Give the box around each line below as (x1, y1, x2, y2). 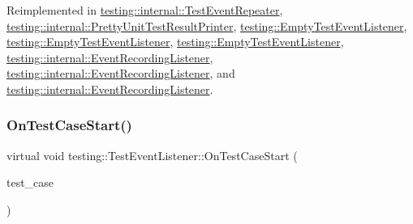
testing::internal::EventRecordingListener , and (6, 65, 235, 82)
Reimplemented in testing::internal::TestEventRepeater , (6, 2, 283, 18)
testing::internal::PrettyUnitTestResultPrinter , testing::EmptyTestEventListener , (6, 17, 407, 34)
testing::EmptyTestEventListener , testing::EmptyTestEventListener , (6, 33, 344, 50)
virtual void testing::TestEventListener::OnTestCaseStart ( (6, 146, 298, 163)
